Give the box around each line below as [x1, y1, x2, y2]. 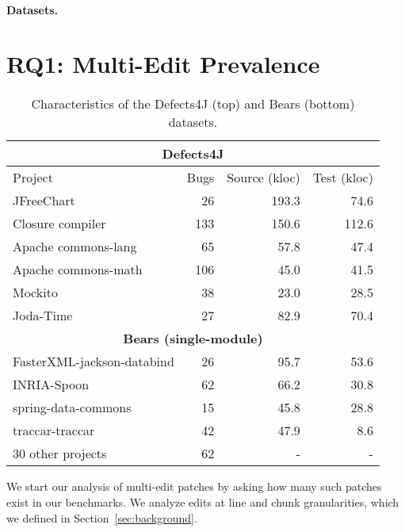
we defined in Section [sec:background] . [6, 509, 197, 526]
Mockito [13, 283, 58, 302]
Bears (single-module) [123, 329, 263, 348]
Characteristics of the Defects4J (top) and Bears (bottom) [31, 94, 355, 113]
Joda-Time [13, 306, 73, 325]
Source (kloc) [227, 168, 300, 187]
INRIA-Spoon [13, 375, 90, 394]
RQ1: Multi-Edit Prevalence [6, 48, 320, 80]
